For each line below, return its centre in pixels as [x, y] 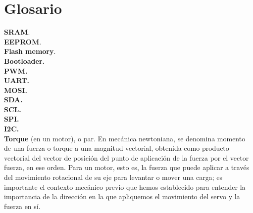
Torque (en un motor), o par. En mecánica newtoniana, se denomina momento [125, 138]
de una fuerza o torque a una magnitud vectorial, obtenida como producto [117, 148]
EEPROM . [23, 41]
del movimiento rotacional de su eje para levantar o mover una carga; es [113, 177]
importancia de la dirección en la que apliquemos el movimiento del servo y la [122, 196]
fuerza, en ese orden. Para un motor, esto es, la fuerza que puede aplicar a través [127, 167]
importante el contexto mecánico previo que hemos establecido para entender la [125, 187]
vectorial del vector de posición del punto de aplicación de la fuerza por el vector [126, 157]
